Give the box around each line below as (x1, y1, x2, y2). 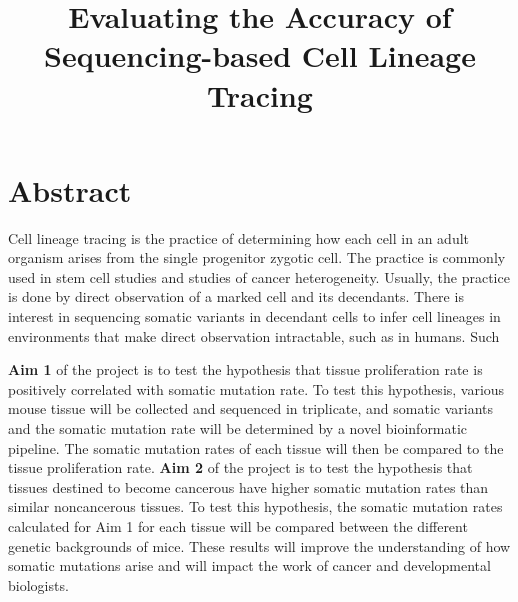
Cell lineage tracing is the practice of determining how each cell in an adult (8, 227, 470, 248)
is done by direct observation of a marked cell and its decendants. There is (8, 286, 464, 307)
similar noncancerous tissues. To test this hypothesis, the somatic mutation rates (8, 496, 503, 517)
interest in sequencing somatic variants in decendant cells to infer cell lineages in (8, 306, 501, 327)
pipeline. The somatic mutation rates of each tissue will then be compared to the (8, 437, 504, 458)
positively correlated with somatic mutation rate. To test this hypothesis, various (8, 378, 505, 399)
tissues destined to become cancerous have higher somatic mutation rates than (8, 476, 489, 497)
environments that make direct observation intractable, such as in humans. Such (8, 325, 500, 346)
